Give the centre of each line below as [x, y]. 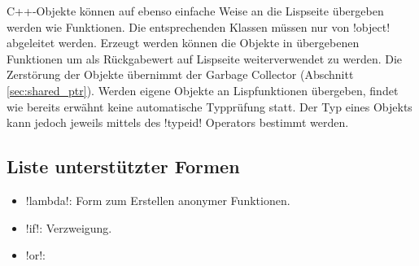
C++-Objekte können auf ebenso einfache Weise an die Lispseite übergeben [195, 11]
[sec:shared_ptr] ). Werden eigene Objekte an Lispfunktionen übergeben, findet [203, 90]
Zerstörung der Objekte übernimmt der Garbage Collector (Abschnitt [180, 74]
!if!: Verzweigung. [69, 227]
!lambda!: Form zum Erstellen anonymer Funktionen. [158, 200]
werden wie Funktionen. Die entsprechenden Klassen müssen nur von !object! [199, 26]
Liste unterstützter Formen [123, 166]
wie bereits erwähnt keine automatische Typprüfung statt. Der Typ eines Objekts [209, 106]
